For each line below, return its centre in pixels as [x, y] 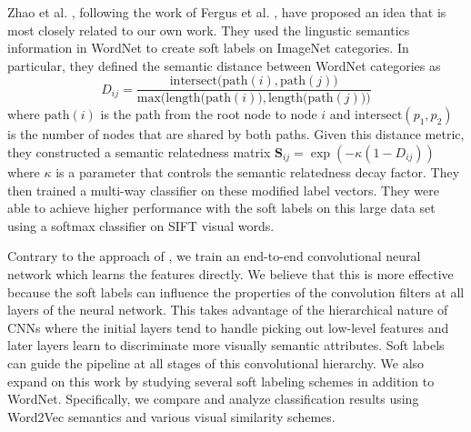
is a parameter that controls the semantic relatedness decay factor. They [258, 172]
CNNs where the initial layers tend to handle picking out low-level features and [228, 327]
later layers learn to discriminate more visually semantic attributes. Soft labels [226, 345]
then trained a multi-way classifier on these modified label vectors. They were [223, 190]
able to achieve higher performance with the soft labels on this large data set [221, 208]
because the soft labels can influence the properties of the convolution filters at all [236, 291]
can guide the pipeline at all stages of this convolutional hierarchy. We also [216, 362]
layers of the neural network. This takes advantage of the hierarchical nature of [228, 310]
